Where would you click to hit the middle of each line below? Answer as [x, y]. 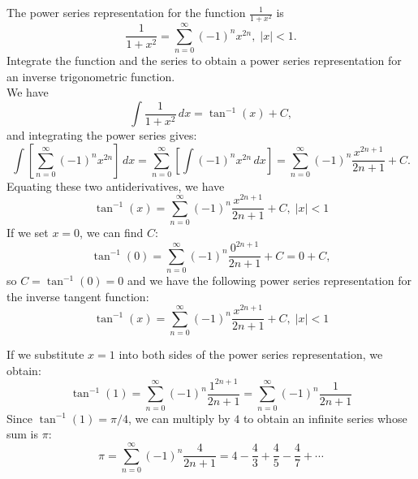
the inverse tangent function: [78, 296]
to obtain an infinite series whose [325, 418]
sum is [23, 434]
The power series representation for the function [126, 12]
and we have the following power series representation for [269, 280]
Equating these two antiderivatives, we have [116, 186]
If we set [28, 233]
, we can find [112, 233]
